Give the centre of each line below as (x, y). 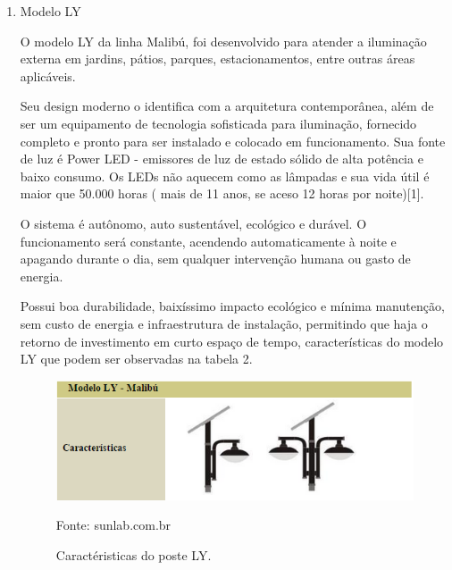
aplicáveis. (48, 75)
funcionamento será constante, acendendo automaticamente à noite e (208, 241)
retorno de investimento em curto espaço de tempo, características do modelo (232, 341)
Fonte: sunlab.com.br (113, 525)
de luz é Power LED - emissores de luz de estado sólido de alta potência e (222, 159)
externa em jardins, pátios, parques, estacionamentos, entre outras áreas (218, 59)
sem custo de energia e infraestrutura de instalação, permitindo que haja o (224, 323)
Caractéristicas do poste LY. (134, 554)
